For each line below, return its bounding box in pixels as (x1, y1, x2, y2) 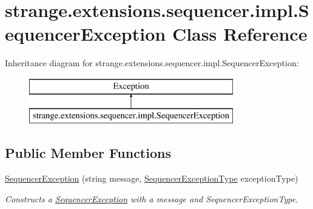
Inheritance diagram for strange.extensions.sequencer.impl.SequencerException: (5, 57, 299, 69)
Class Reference (172, 21, 308, 46)
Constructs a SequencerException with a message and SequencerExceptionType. (5, 192, 298, 205)
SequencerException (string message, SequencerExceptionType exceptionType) (5, 172, 298, 185)
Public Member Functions (5, 143, 171, 162)
